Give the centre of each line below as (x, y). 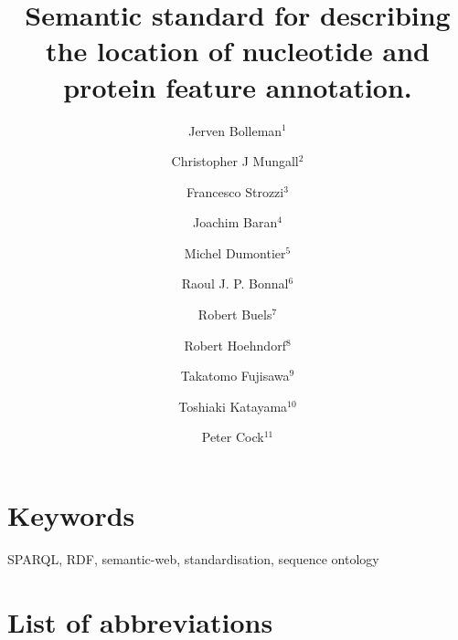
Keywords (71, 515)
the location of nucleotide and (238, 51)
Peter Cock (233, 437)
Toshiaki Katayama (233, 406)
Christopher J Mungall (235, 161)
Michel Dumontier (235, 252)
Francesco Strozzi (235, 191)
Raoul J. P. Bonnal (235, 283)
